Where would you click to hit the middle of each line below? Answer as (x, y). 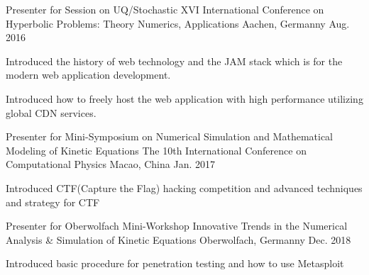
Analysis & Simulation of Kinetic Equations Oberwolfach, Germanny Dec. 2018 (178, 239)
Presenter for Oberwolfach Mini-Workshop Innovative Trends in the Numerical (177, 226)
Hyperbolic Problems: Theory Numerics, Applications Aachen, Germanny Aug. (178, 23)
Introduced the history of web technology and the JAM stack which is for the (174, 61)
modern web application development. (88, 75)
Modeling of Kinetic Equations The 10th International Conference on (156, 150)
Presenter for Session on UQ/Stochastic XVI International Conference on (165, 9)
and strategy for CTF (53, 202)
